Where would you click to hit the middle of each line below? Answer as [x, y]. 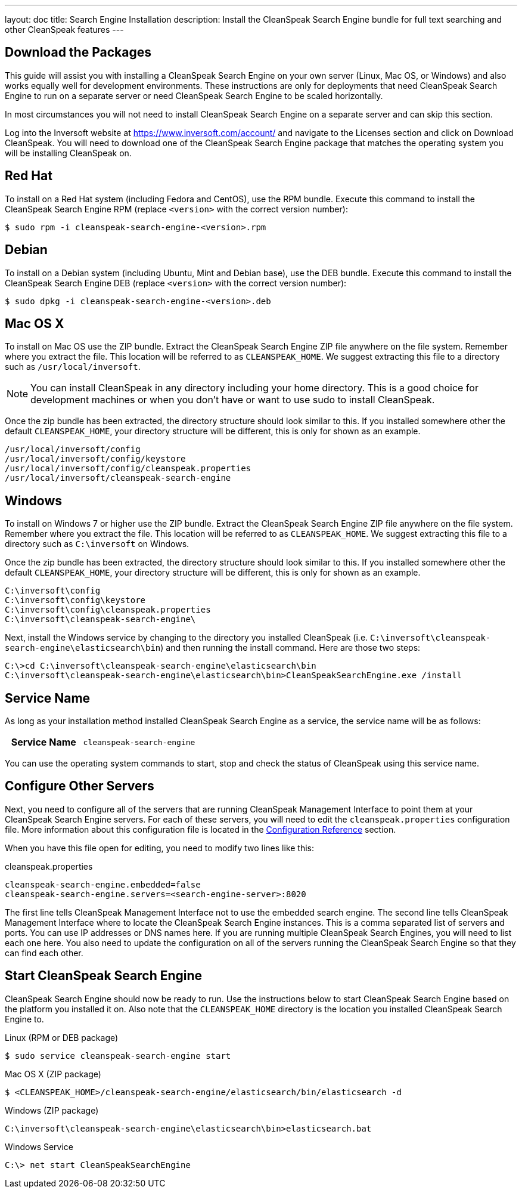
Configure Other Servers [80, 786]
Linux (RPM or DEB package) [62, 1037]
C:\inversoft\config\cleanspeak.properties [108, 610]
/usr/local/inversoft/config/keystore [95, 459]
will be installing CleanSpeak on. [68, 153]
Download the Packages [78, 52]
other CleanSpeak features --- [64, 30]
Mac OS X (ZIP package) [53, 1074]
